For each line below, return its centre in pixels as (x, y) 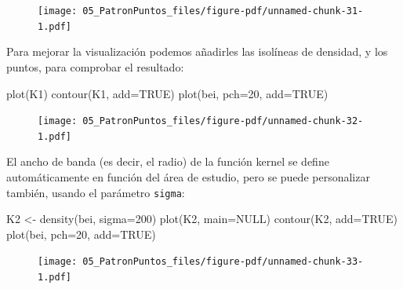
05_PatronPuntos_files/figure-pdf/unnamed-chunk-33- (223, 262)
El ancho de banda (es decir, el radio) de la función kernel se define (168, 161)
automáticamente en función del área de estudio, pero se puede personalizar (188, 177)
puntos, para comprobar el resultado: (95, 66)
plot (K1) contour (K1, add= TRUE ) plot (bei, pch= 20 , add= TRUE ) (167, 93)
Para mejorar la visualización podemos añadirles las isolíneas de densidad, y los (197, 51)
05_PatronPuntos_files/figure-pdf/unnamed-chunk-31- (223, 11)
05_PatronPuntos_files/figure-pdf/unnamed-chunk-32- (223, 121)
